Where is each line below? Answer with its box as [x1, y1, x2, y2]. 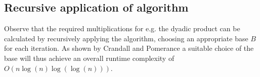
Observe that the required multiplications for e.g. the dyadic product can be [4, 23, 240, 34]
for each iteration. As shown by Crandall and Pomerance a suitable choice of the [4, 43, 254, 53]
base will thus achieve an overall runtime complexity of [4, 52, 175, 63]
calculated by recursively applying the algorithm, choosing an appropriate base [4, 33, 248, 43]
